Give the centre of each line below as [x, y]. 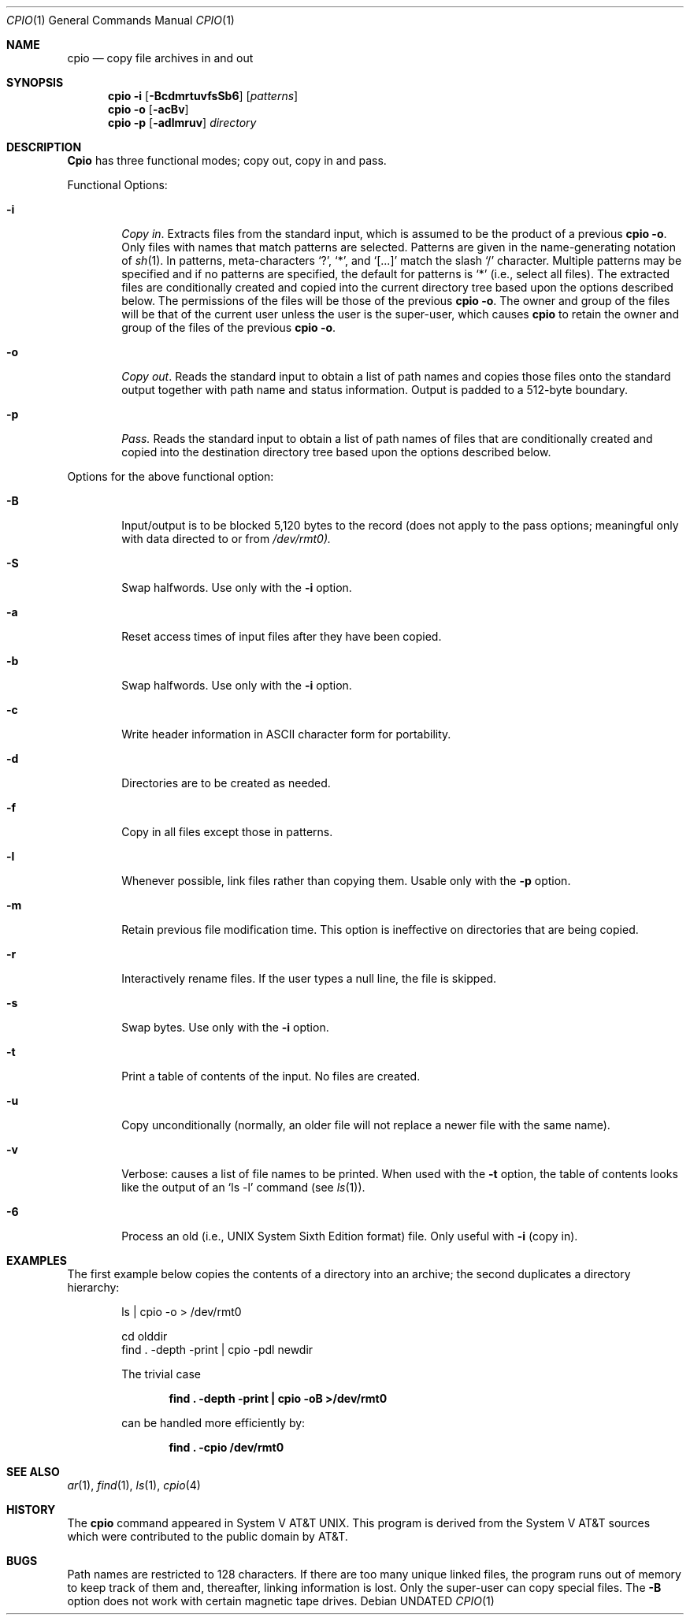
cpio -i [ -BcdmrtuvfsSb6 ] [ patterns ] [203, 96]
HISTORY [31, 1509]
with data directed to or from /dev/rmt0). [226, 539]
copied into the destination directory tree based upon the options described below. [336, 452]
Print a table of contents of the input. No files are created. [271, 1076]
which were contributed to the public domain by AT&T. [208, 1536]
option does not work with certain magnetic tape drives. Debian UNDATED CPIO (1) [281, 1601]
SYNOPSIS [35, 82]
